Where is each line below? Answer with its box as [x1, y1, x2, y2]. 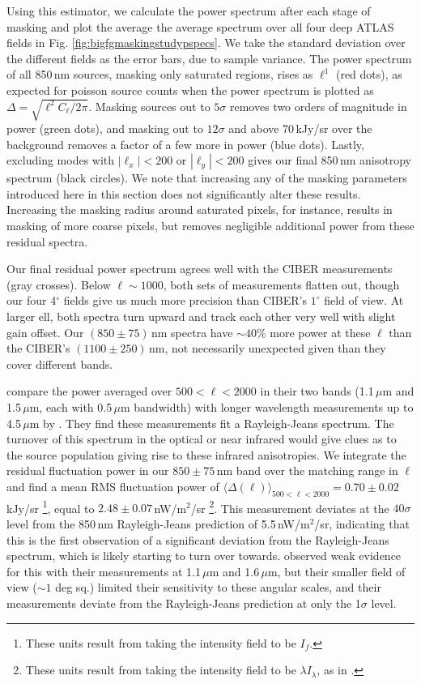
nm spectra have [151, 323, 233, 340]
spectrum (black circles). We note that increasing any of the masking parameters [6, 169, 407, 186]
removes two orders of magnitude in [229, 97, 407, 114]
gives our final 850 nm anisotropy [248, 152, 411, 169]
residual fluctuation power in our [6, 462, 169, 479]
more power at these [270, 323, 371, 340]
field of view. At [324, 292, 404, 309]
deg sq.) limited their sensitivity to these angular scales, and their [55, 579, 381, 596]
